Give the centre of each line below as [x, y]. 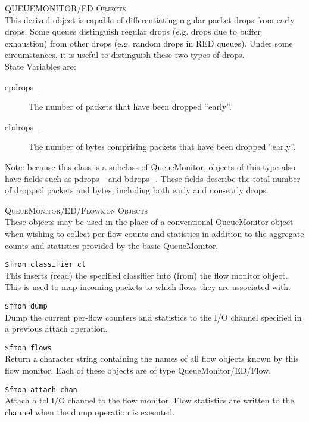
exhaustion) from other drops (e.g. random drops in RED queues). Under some [149, 43]
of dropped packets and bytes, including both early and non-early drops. [137, 190]
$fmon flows [28, 348]
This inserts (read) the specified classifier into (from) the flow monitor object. [146, 275]
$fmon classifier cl [46, 265]
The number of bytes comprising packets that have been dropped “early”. [162, 147]
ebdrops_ [22, 126]
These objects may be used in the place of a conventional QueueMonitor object [149, 222]
